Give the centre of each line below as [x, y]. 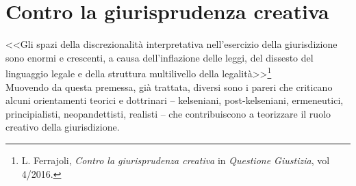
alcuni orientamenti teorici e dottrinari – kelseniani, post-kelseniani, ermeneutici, [175, 100]
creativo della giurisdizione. [63, 127]
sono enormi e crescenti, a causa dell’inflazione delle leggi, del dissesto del [160, 57]
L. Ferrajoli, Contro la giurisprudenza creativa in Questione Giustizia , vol [176, 160]
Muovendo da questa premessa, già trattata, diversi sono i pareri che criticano [169, 87]
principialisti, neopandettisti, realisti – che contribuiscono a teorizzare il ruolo [168, 113]
